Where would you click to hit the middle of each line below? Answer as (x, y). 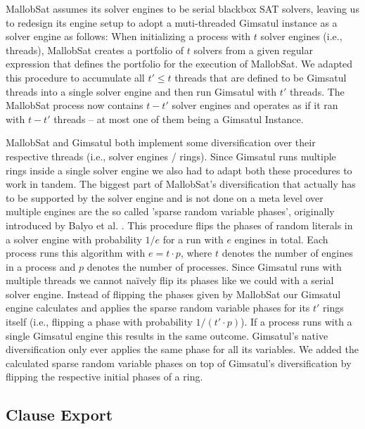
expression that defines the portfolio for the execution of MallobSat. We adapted (179, 64)
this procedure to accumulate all (75, 77)
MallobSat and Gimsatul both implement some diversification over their (161, 142)
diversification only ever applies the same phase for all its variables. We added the (182, 349)
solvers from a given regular (253, 50)
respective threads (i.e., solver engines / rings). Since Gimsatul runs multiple (171, 156)
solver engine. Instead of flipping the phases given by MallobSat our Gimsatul (173, 294)
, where (196, 253)
